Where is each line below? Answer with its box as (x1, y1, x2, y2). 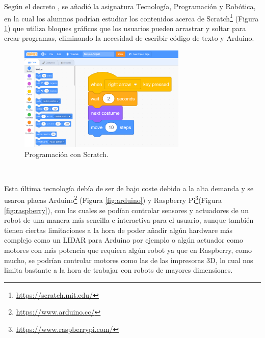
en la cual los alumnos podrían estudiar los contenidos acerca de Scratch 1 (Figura (4, 11, 259, 23)
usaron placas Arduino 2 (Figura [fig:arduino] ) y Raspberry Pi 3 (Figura (4, 193, 222, 205)
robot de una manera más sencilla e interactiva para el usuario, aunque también (4, 215, 254, 225)
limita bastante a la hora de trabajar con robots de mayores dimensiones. (4, 265, 233, 275)
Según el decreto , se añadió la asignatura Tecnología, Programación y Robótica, (4, 1, 256, 11)
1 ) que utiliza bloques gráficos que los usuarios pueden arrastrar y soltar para (4, 22, 246, 33)
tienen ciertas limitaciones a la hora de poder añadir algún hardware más (4, 224, 233, 235)
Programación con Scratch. (24, 148, 109, 159)
